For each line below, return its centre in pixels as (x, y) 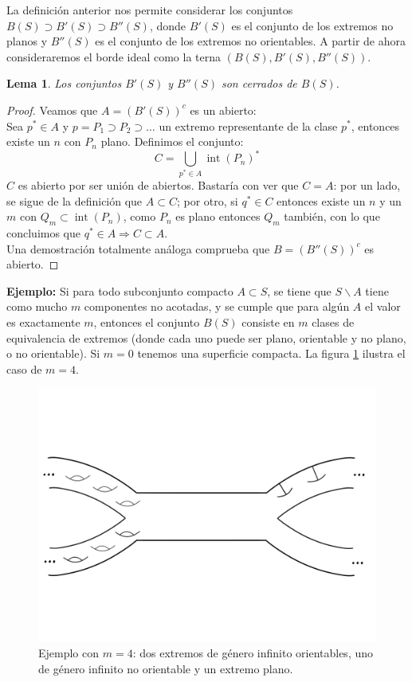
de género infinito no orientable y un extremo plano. (166, 668)
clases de (333, 322)
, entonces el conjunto (147, 322)
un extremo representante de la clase (248, 125)
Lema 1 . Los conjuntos (64, 83)
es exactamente (43, 322)
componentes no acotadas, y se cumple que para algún (217, 306)
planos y (27, 41)
